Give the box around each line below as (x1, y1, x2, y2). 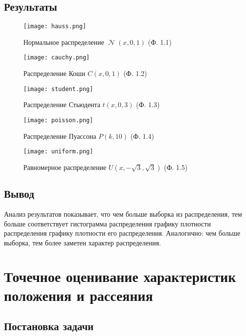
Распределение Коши (23, 68, 86, 78)
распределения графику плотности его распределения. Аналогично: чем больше (4, 228, 241, 238)
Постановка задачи (4, 318, 94, 334)
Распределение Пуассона (23, 131, 96, 141)
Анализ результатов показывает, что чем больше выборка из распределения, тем (4, 209, 242, 219)
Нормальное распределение (23, 37, 104, 47)
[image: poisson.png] (23, 116, 94, 124)
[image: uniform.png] (23, 148, 94, 155)
